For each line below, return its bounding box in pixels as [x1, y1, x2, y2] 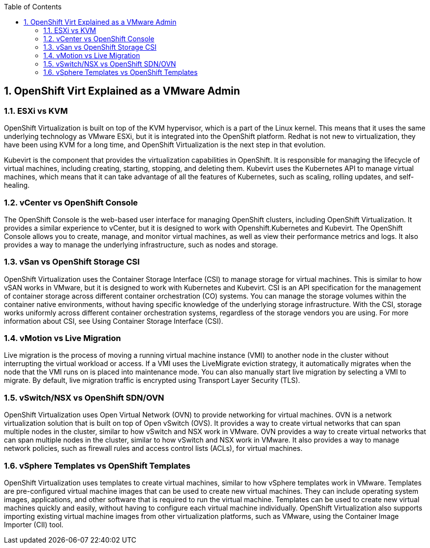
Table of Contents [4, 2, 62, 11]
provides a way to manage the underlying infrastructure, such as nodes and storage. [4, 240, 278, 249]
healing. [4, 181, 30, 190]
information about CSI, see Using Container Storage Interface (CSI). [4, 316, 223, 325]
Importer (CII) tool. [4, 520, 63, 529]
